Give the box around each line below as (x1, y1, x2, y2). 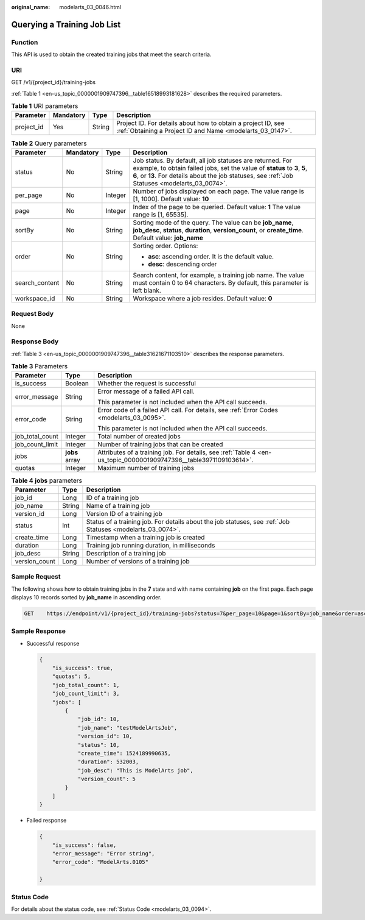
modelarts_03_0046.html (59, 4, 122, 10)
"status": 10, (77, 741, 120, 748)
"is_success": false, (52, 841, 117, 849)
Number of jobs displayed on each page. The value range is (133, 187, 304, 195)
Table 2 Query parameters (11, 139, 88, 148)
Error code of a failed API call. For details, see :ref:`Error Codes (97, 406, 278, 415)
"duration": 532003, (77, 758, 139, 765)
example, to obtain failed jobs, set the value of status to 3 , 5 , (133, 163, 307, 172)
